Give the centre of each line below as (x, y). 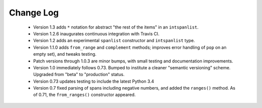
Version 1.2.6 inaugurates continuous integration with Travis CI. (96, 33)
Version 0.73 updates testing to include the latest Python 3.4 (94, 81)
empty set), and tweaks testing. (65, 54)
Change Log (34, 13)
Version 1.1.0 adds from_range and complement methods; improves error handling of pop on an (130, 47)
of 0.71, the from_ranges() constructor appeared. (84, 95)
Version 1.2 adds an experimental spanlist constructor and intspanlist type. (114, 41)
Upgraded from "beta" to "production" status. (79, 75)
